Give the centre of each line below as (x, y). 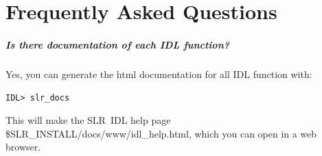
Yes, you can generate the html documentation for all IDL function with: (159, 74)
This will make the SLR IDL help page (88, 120)
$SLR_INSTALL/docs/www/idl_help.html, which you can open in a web (161, 133)
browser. (23, 147)
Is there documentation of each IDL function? (118, 44)
